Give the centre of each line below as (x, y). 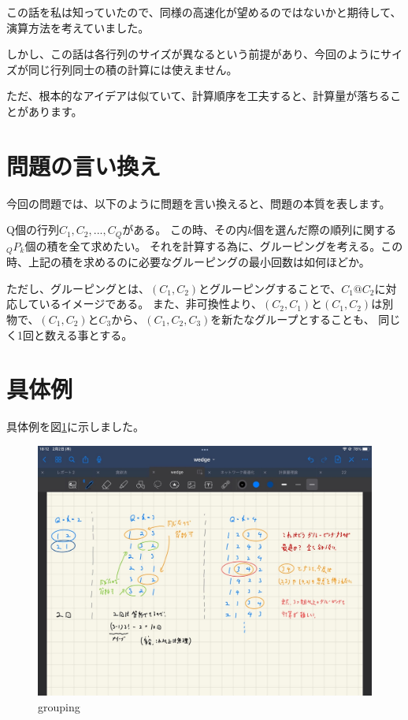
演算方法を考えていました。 (78, 27)
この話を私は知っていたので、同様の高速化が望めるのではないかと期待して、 (204, 12)
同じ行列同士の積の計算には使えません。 (133, 69)
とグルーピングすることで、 (270, 288)
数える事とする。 (89, 334)
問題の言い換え (84, 165)
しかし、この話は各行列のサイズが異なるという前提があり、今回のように (194, 54)
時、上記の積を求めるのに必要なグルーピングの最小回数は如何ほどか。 (188, 262)
